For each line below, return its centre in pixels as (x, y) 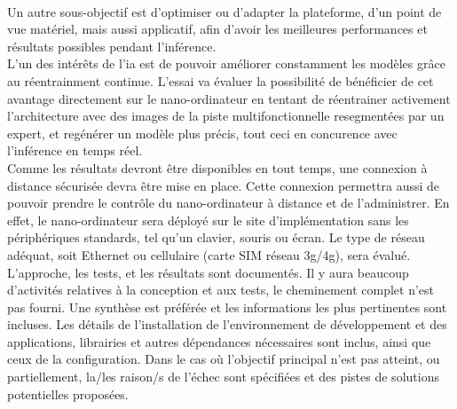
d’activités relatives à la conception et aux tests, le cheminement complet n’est (221, 290)
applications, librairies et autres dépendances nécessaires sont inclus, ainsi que (219, 341)
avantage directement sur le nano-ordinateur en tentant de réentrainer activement (229, 98)
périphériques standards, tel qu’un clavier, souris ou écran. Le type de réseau (216, 237)
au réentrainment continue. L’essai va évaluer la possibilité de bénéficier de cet (221, 80)
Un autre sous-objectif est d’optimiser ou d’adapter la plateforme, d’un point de (225, 11)
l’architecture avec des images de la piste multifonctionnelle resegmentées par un (226, 116)
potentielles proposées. (68, 393)
